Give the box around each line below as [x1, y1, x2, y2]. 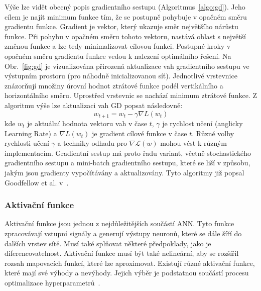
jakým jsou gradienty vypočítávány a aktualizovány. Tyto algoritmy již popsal [5, 167, 244, 177]
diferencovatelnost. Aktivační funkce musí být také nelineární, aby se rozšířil [5, 248, 239, 258]
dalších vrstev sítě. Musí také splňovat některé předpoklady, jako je [5, 238, 211, 248]
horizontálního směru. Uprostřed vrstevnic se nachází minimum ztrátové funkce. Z [5, 90, 257, 101]
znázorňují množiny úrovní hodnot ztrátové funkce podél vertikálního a [5, 80, 223, 90]
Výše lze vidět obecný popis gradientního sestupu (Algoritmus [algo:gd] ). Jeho [5, 2, 245, 12]
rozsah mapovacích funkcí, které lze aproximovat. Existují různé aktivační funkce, [5, 257, 255, 268]
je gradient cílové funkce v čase [92, 128, 187, 138]
